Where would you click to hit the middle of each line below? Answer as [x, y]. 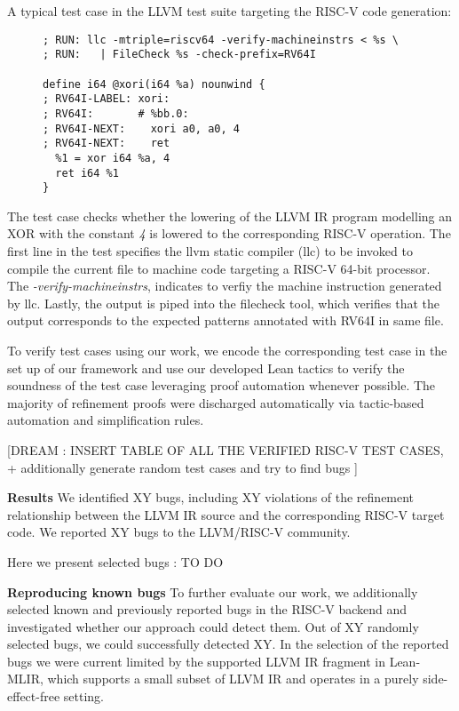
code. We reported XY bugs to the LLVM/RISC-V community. [179, 532]
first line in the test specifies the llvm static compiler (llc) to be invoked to [210, 251]
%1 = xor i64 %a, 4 [113, 158]
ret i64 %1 [87, 173]
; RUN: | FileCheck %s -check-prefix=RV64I [179, 55]
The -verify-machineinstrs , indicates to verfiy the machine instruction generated [225, 286]
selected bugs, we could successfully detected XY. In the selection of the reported [228, 644]
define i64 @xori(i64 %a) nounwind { [154, 84]
